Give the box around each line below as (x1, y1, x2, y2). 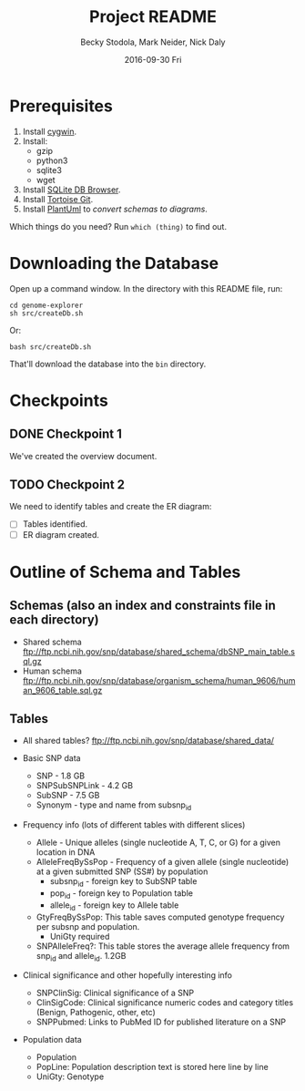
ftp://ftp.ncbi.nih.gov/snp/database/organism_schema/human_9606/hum (22, 674, 296, 685)
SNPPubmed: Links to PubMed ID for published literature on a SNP (36, 1016, 287, 1027)
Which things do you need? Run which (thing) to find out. (9, 221, 228, 232)
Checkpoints (9, 390, 109, 411)
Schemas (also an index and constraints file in (9, 598, 276, 613)
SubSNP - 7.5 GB (36, 790, 100, 801)
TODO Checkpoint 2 (9, 477, 126, 493)
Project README (89, 6, 217, 27)
